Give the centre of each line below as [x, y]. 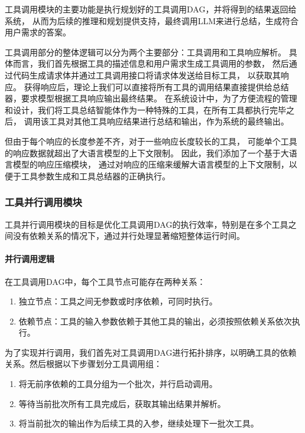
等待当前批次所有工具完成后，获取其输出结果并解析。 [122, 403]
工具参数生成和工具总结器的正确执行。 [95, 176]
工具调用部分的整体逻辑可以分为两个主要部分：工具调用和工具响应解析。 [145, 52]
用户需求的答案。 [38, 32]
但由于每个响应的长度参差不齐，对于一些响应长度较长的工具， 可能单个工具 [151, 141]
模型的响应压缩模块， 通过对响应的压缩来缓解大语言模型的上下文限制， [151, 164]
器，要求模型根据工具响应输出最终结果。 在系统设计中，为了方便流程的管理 [151, 98]
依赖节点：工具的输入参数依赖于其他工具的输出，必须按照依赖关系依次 [155, 321]
